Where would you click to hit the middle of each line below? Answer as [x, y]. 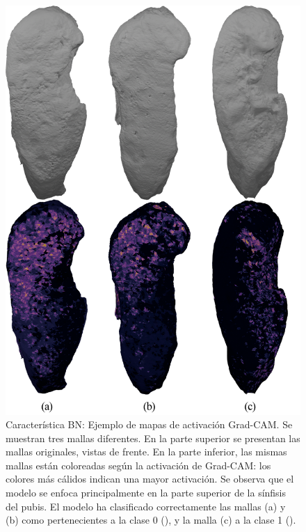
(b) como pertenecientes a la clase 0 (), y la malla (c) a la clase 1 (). [151, 520]
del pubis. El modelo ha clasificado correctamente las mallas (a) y [146, 506]
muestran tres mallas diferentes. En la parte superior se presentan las [153, 438]
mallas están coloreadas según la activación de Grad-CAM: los [138, 465]
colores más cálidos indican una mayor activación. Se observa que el [150, 479]
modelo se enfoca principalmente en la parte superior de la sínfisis [146, 493]
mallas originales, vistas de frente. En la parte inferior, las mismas [146, 452]
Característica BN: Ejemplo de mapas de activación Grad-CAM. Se [149, 424]
